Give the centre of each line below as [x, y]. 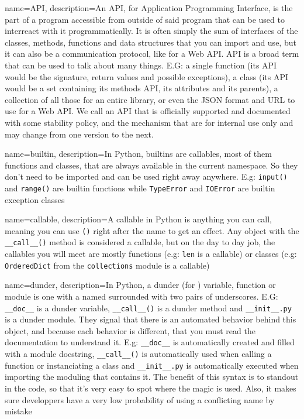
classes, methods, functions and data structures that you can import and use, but [151, 42]
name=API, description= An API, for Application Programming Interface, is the [149, 8]
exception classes [35, 199]
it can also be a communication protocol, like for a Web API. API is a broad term [152, 54]
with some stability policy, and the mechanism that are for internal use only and [149, 122]
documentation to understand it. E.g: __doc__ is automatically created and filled [150, 342]
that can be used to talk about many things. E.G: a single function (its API [141, 65]
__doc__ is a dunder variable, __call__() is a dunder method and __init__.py [148, 308]
